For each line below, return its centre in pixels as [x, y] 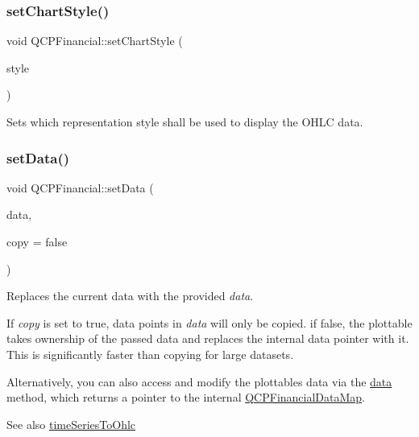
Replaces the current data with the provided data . [130, 296]
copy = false [37, 241]
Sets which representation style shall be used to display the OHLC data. [185, 122]
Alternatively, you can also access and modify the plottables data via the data [199, 381]
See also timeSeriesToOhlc [71, 424]
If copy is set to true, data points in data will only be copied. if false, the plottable [209, 322]
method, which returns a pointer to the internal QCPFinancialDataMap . [186, 397]
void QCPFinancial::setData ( [80, 187]
